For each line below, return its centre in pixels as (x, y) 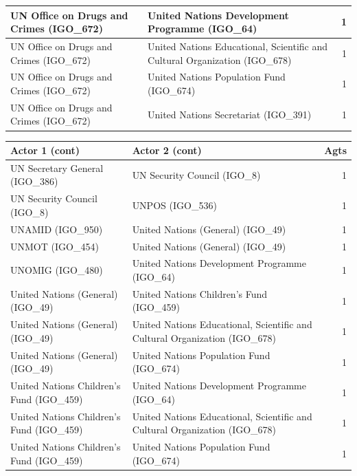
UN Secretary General (57, 167)
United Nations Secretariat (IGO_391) (229, 114)
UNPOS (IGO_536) (174, 205)
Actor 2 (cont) (167, 150)
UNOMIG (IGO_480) (57, 270)
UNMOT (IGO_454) (55, 246)
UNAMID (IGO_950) (57, 229)
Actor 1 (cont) (45, 150)
